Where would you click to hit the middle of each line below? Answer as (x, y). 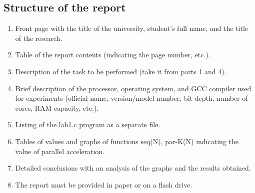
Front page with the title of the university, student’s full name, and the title (132, 28)
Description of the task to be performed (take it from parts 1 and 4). (121, 71)
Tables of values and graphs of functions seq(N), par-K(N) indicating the (127, 141)
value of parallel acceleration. (60, 151)
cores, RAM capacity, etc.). (57, 107)
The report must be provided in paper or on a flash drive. (104, 184)
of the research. (39, 38)
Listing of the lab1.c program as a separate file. (88, 124)
